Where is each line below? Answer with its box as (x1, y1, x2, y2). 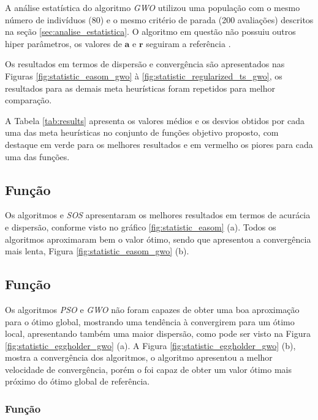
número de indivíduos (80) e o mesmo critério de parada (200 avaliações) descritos (5, 13, 314, 26)
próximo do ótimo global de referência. (5, 375, 150, 388)
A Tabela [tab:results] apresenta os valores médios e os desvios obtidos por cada (5, 114, 305, 127)
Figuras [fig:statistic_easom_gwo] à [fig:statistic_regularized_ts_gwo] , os (5, 69, 282, 82)
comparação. (5, 94, 52, 106)
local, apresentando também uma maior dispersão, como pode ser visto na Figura (5, 327, 311, 340)
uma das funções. (5, 150, 70, 163)
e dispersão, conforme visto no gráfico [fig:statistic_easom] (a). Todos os (5, 220, 276, 233)
